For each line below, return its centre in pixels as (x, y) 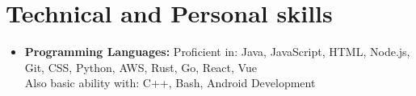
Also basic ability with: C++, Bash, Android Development (170, 83)
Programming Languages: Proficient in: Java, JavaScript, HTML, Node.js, (217, 52)
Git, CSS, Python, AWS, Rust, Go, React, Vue (141, 67)
